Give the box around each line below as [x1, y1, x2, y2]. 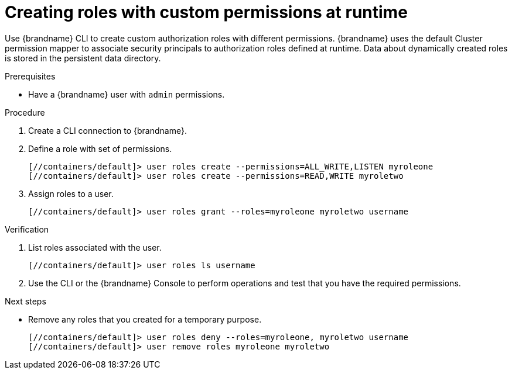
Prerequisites [5, 71, 56, 81]
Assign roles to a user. [28, 188, 114, 199]
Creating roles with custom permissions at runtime [5, 2, 408, 22]
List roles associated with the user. [28, 242, 162, 252]
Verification [5, 224, 49, 234]
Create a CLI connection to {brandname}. [28, 125, 187, 136]
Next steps [5, 296, 46, 306]
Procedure [5, 107, 45, 117]
